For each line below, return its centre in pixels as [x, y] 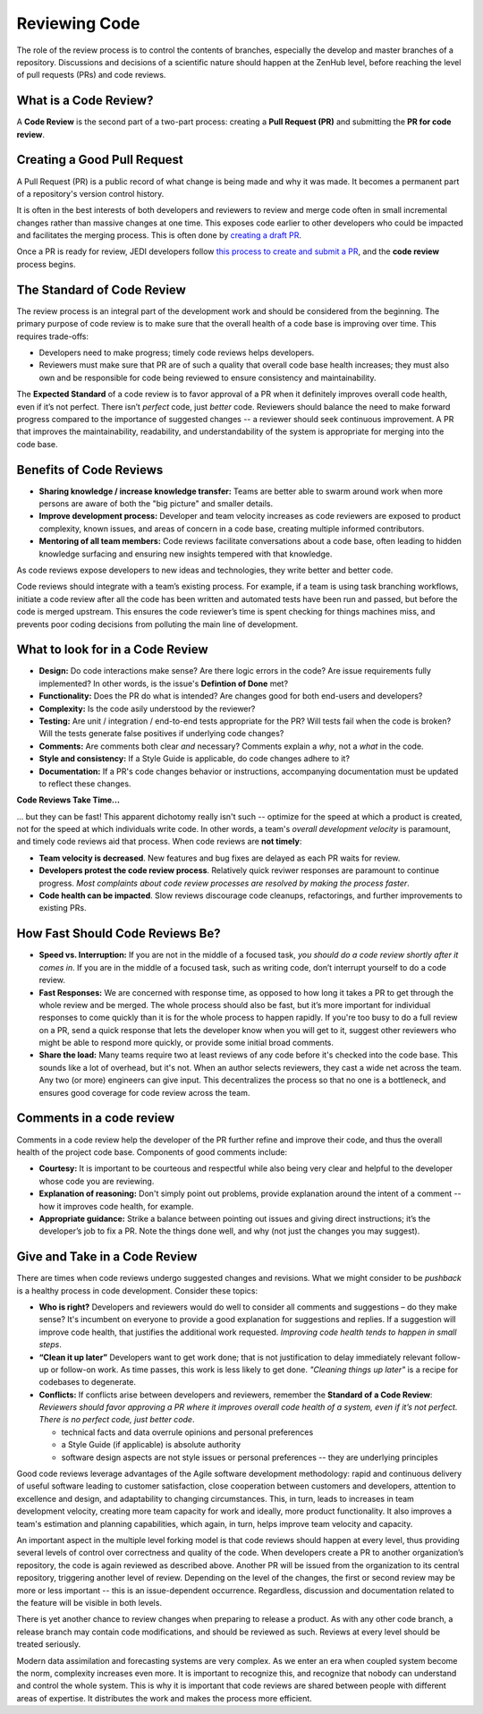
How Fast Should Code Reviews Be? [119, 933]
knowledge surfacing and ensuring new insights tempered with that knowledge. [186, 554]
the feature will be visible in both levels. [89, 1602]
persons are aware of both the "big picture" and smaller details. [156, 503]
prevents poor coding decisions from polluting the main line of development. [157, 624]
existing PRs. [63, 908]
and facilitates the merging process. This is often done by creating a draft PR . [159, 235]
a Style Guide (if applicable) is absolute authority [151, 1445]
